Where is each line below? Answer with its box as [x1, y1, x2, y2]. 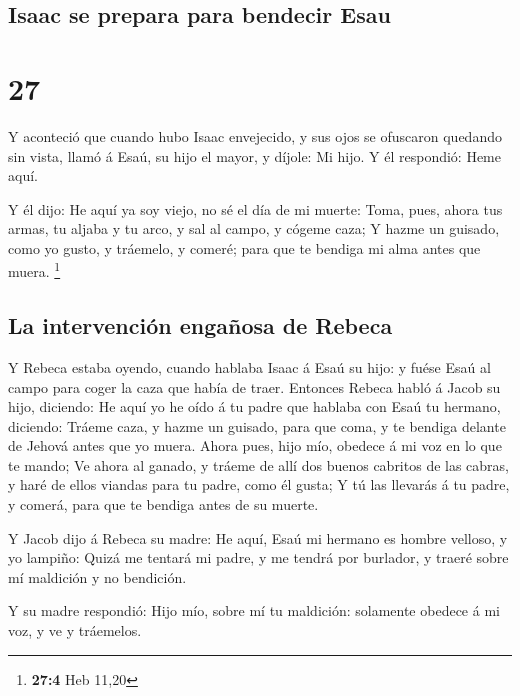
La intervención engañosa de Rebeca [8, 310, 393, 341]
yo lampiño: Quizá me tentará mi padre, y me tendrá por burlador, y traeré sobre [8, 547, 509, 568]
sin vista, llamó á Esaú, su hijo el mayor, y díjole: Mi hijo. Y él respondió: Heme [8, 145, 501, 166]
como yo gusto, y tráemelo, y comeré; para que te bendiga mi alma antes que [8, 237, 481, 258]
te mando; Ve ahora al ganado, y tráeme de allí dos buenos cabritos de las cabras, [8, 454, 510, 475]
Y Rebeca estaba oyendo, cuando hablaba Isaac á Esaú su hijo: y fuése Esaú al [8, 356, 491, 377]
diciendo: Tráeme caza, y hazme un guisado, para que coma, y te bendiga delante [8, 415, 506, 436]
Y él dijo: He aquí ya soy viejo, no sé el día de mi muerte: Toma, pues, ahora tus [8, 198, 503, 219]
